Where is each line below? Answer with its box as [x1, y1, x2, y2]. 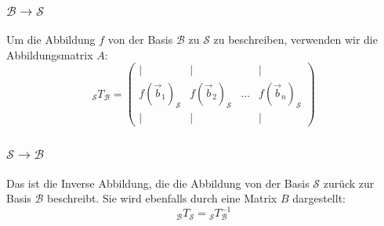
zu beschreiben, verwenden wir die [213, 31, 378, 48]
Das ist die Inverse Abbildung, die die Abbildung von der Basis [6, 174, 310, 191]
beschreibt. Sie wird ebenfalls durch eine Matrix [47, 190, 277, 206]
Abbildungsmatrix [6, 46, 93, 63]
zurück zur [323, 174, 375, 191]
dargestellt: [292, 190, 346, 206]
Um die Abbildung [6, 31, 96, 48]
